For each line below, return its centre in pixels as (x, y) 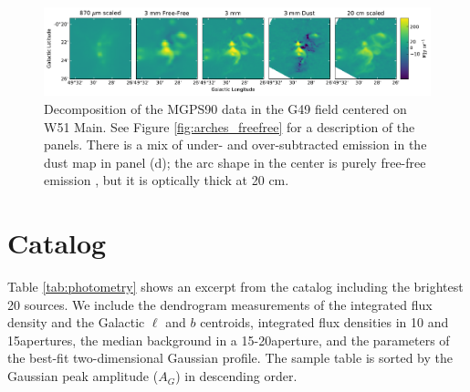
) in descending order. (236, 376)
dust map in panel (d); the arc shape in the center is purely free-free (235, 162)
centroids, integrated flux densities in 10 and (324, 322)
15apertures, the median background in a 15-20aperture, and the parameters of (229, 340)
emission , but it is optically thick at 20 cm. (167, 180)
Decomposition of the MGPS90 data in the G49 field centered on (225, 108)
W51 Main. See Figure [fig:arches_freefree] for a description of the (230, 126)
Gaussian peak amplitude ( (83, 376)
